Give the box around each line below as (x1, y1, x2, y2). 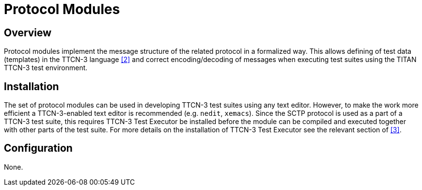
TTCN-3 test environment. (4, 63, 88, 72)
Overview (4, 26, 52, 39)
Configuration (4, 142, 73, 155)
